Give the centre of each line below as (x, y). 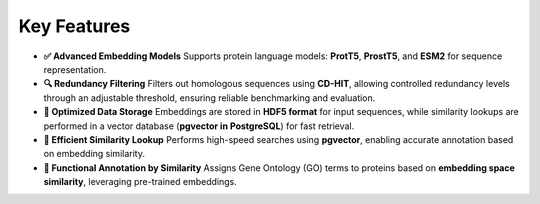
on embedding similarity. (94, 154)
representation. (75, 69)
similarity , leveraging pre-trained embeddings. (140, 182)
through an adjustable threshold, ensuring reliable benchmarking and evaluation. (209, 97)
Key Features (74, 26)
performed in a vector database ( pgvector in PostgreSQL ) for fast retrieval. (199, 126)
